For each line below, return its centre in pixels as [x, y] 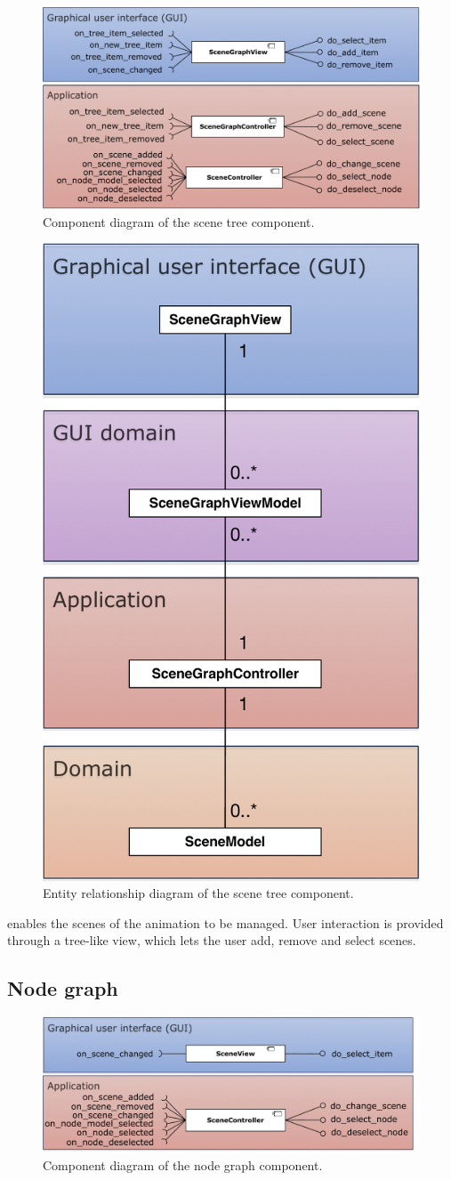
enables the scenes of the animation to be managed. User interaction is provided [225, 922]
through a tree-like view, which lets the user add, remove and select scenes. [212, 940]
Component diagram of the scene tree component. [179, 221]
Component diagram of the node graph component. [183, 1165]
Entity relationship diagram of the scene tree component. [198, 893]
